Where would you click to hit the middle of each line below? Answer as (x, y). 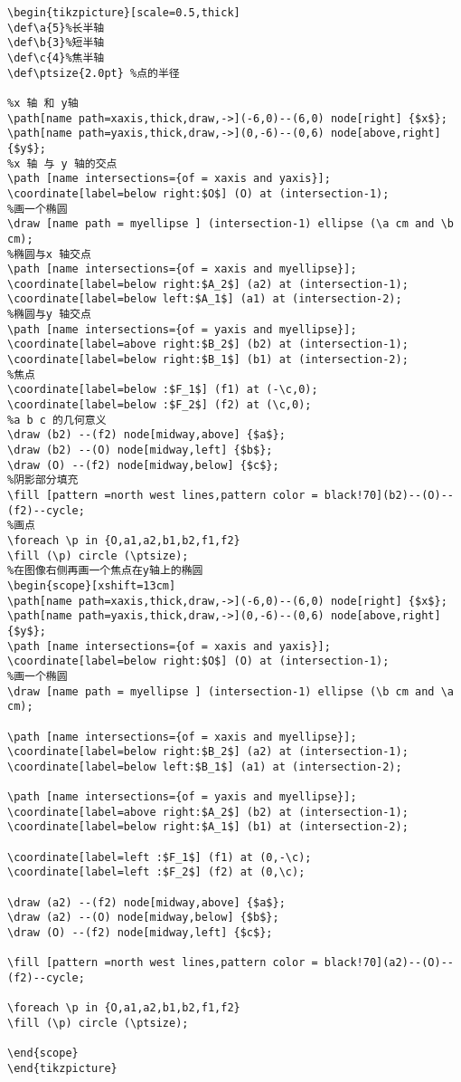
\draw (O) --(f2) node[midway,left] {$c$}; (140, 933)
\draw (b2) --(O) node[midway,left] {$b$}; (140, 450)
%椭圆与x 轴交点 (49, 254)
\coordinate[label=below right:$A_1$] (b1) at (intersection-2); (208, 827)
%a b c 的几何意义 (57, 420)
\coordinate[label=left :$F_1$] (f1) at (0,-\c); (160, 857)
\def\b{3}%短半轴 (56, 43)
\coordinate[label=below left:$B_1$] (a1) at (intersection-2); (205, 766)
